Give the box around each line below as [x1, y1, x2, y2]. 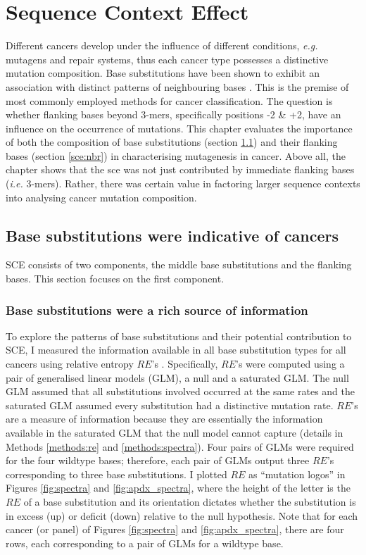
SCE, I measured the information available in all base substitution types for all [6, 342, 346, 357]
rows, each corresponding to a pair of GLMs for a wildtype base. [6, 535, 284, 550]
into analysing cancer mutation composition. [6, 189, 197, 204]
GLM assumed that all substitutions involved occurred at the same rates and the [6, 384, 355, 399]
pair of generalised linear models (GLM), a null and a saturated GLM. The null [6, 370, 349, 385]
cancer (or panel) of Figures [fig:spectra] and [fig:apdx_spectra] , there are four [6, 522, 344, 537]
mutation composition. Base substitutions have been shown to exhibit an [6, 66, 320, 80]
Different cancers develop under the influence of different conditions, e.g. [6, 38, 318, 53]
